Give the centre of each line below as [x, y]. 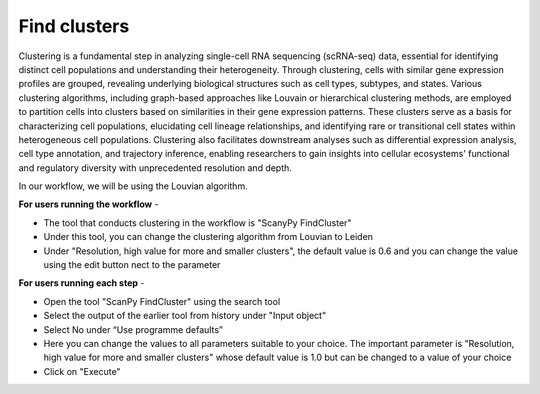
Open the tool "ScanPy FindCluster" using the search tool [162, 301]
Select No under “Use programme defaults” [133, 329]
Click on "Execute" [82, 371]
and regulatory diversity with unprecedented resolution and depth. [155, 167]
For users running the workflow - [88, 204]
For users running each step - [81, 283]
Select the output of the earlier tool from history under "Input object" [185, 316]
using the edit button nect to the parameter [132, 265]
